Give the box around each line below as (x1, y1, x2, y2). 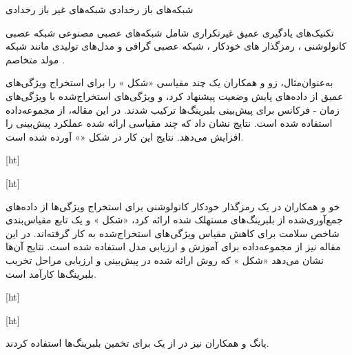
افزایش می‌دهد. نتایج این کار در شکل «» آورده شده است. (6, 129, 244, 143)
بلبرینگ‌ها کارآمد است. (6, 266, 96, 281)
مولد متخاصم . (6, 52, 65, 66)
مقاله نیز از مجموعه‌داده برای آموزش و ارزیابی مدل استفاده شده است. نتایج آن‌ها (6, 239, 341, 254)
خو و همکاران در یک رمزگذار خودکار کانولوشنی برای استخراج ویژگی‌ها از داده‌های (6, 199, 340, 213)
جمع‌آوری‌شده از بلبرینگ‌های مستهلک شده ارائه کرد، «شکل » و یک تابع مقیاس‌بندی (6, 212, 343, 227)
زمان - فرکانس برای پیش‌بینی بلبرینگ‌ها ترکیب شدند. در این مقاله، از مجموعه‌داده (6, 102, 340, 116)
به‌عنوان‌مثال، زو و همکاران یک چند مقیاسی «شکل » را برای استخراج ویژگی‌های (6, 75, 333, 90)
